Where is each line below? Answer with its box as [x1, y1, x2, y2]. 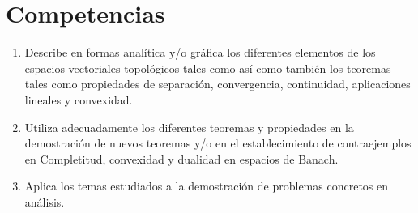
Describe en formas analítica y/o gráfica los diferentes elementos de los [24, 44, 376, 61]
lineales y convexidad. [24, 91, 133, 108]
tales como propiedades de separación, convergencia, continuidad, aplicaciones [24, 75, 411, 92]
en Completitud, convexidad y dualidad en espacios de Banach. [24, 150, 339, 167]
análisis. [24, 193, 65, 210]
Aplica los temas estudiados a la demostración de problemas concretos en [24, 177, 389, 194]
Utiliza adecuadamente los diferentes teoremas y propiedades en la [24, 118, 354, 135]
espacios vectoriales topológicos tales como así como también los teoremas [24, 59, 391, 76]
